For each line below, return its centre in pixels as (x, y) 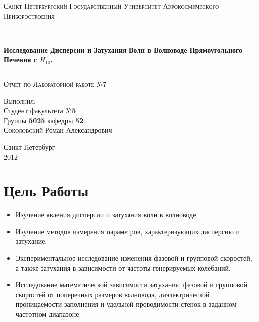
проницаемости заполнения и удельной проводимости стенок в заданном (126, 304)
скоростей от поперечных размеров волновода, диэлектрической (113, 294)
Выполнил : (20, 100)
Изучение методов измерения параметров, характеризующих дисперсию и (128, 231)
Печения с (21, 60)
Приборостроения (29, 16)
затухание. (31, 241)
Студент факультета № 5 (40, 110)
